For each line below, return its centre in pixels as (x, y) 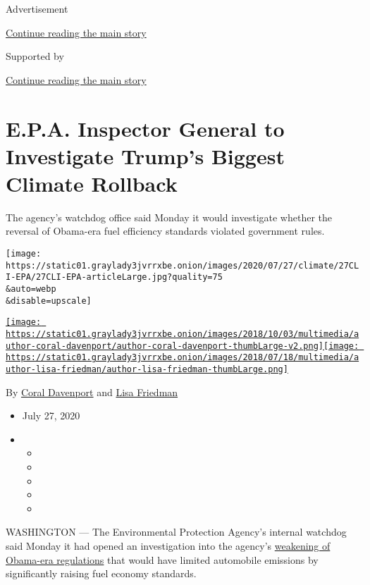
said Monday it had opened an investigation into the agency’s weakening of (168, 545)
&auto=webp (31, 289)
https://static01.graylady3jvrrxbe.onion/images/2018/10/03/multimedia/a (183, 334)
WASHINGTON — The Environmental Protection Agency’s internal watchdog (176, 532)
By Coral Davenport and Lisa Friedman (92, 392)
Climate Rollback (92, 183)
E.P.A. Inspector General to (145, 128)
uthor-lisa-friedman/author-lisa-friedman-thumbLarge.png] (147, 369)
